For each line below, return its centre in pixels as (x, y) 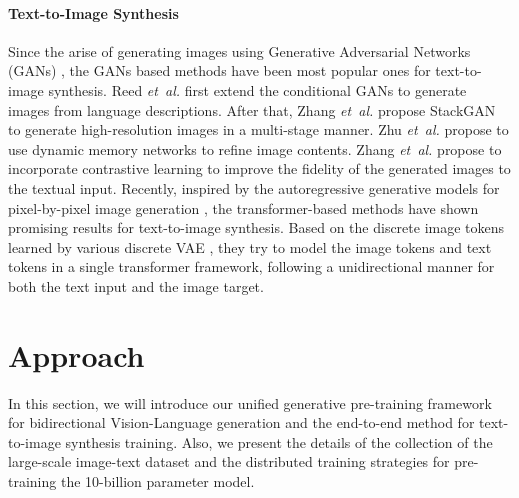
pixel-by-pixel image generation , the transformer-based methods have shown (243, 207)
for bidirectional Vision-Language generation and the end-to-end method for (241, 422)
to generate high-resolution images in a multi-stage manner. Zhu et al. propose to (258, 129)
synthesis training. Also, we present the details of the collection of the (279, 441)
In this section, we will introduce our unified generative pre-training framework (250, 402)
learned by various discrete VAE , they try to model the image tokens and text (250, 246)
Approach (76, 354)
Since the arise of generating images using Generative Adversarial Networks (239, 50)
